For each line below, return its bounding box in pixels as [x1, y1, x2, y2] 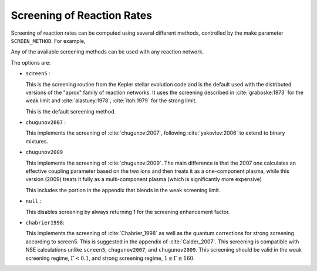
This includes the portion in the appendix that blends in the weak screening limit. [25, 186, 221, 193]
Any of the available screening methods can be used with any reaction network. [11, 48, 204, 55]
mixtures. [25, 138, 49, 145]
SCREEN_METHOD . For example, [11, 37, 86, 44]
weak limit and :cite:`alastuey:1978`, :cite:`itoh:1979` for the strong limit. [25, 97, 197, 104]
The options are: [11, 59, 51, 66]
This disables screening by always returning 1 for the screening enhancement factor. [25, 208, 230, 215]
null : [25, 198, 41, 205]
